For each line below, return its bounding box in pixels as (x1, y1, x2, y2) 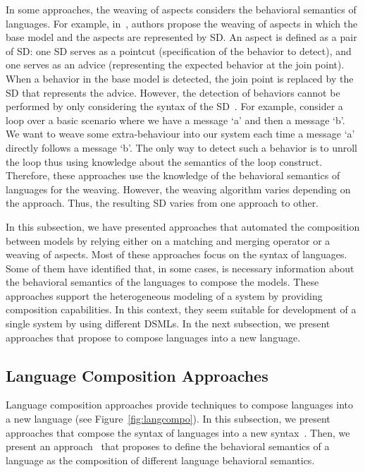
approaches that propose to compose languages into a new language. (6, 329, 301, 344)
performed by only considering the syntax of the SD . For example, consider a (6, 99, 343, 114)
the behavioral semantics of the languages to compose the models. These (6, 274, 319, 289)
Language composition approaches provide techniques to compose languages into (6, 397, 353, 412)
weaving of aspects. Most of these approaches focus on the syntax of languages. (6, 247, 347, 262)
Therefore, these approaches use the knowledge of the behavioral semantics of (6, 168, 340, 183)
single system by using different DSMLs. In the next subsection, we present (6, 316, 330, 331)
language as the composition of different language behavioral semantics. (6, 452, 315, 467)
